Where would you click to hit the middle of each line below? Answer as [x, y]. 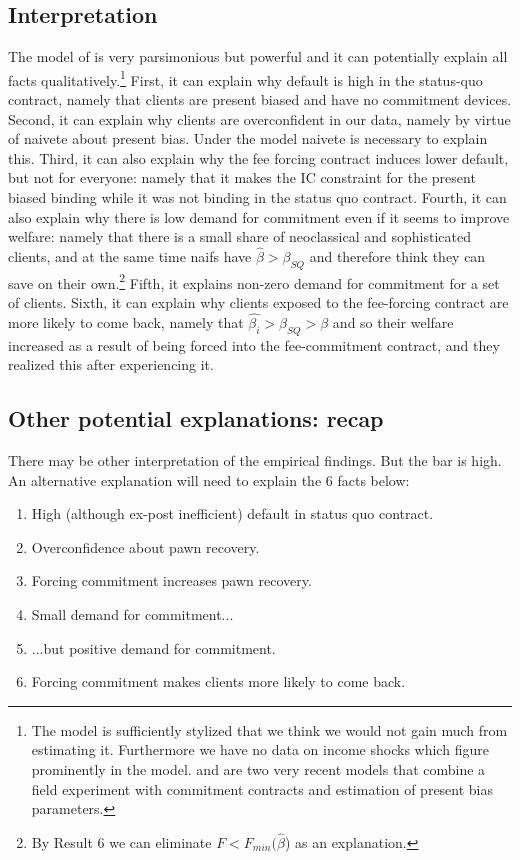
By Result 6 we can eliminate [121, 842]
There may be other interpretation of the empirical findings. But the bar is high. [255, 460]
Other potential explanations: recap [196, 418]
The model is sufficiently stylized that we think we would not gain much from [269, 729]
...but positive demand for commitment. [153, 647]
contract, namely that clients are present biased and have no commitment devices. [260, 99]
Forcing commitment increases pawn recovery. [171, 580]
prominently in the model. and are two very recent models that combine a [258, 769]
